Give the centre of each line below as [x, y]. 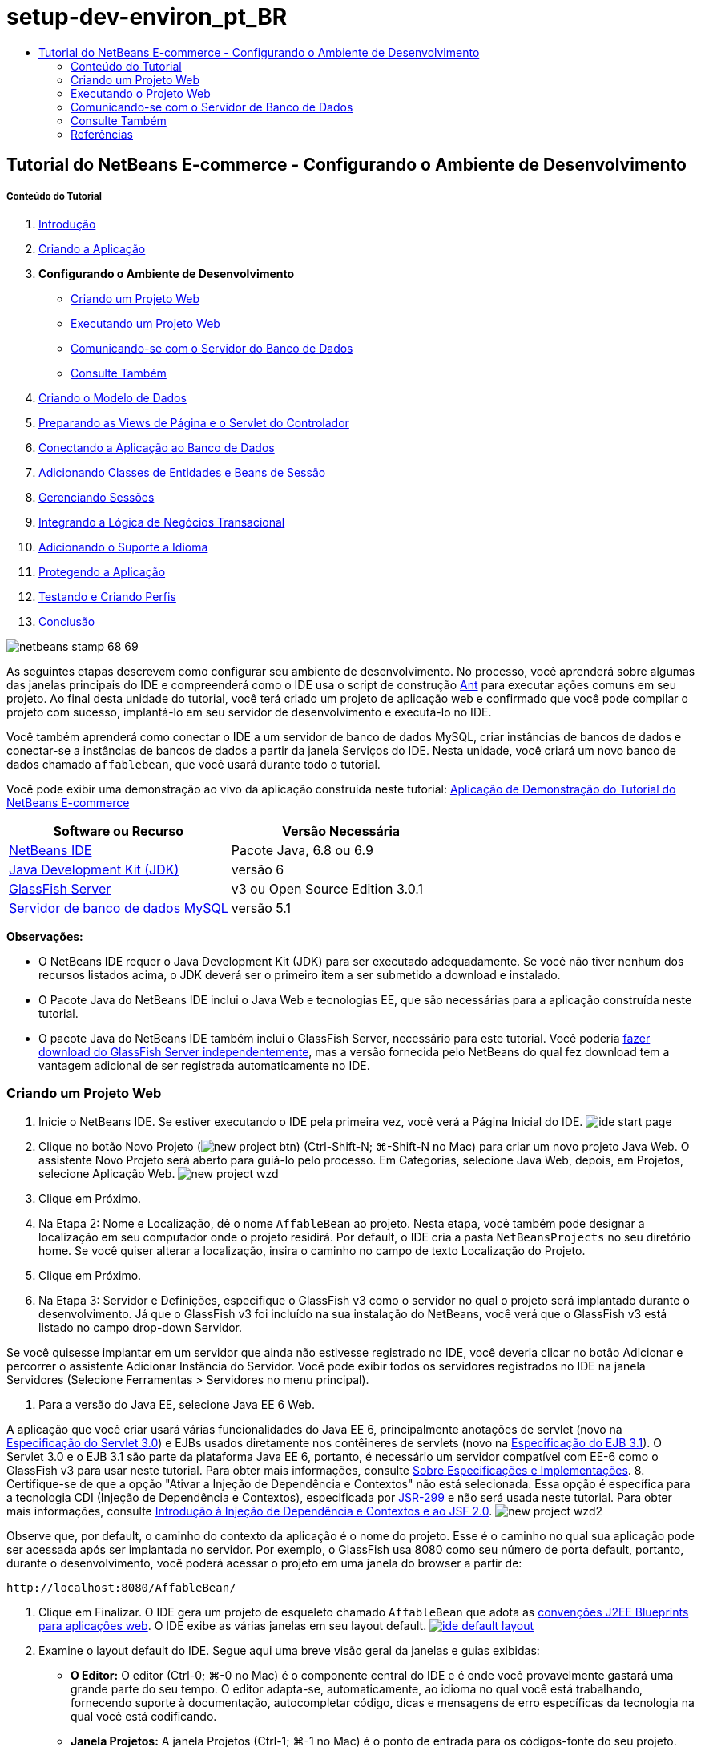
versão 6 [258, 869]
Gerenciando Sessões [97, 497]
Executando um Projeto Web [145, 323]
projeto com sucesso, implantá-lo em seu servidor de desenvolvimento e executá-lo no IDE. [249, 712]
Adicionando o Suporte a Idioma [123, 547]
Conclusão [67, 621]
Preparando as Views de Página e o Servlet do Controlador [194, 422]
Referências [102, 134]
